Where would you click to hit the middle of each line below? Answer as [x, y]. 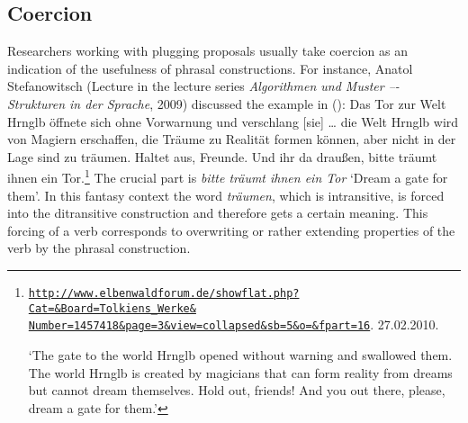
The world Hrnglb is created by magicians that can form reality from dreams [240, 372]
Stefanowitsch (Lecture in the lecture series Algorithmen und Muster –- [203, 86]
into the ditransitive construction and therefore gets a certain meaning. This [218, 213]
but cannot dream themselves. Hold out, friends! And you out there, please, [237, 390]
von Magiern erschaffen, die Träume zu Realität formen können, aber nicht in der [232, 139]
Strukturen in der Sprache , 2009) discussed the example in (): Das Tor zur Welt [227, 103]
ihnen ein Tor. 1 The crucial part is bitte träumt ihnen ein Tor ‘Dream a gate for [228, 176]
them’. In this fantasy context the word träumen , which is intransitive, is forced [226, 195]
